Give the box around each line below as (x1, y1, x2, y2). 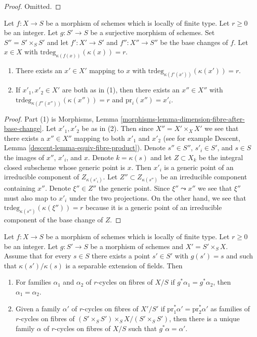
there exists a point (91, 251, 150, 261)
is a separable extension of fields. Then (65, 260, 183, 270)
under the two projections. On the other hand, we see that (69, 192, 246, 203)
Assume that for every (4, 251, 71, 261)
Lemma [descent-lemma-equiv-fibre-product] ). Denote (4, 142, 166, 153)
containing (4, 183, 36, 193)
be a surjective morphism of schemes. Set (90, 27, 215, 38)
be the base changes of (160, 37, 228, 47)
